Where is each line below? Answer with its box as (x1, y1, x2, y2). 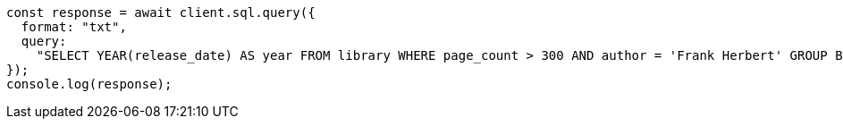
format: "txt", (21, 20, 127, 34)
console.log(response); (6, 77, 173, 91)
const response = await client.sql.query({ (6, 5, 316, 20)
